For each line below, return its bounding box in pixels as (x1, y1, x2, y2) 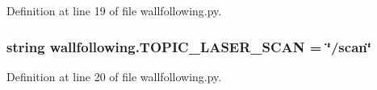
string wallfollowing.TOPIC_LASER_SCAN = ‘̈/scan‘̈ (6, 36, 371, 56)
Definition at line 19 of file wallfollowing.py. (6, 2, 222, 18)
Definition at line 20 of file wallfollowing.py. (6, 67, 222, 84)
